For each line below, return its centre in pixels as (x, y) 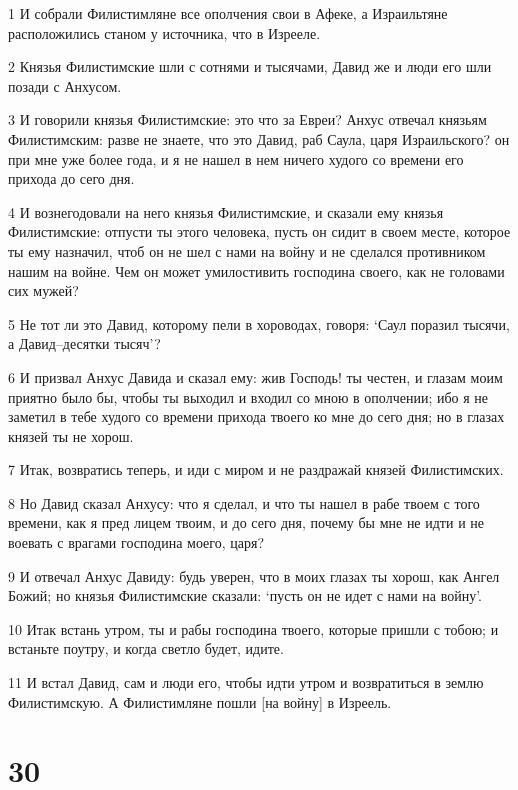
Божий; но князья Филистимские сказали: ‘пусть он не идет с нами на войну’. (245, 595)
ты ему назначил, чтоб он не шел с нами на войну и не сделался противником (247, 250)
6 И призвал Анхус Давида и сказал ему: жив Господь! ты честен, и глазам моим (255, 376)
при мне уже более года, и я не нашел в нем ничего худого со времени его (236, 158)
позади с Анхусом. (65, 85)
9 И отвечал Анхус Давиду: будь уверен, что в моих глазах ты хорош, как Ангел (254, 575)
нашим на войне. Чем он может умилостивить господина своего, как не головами (256, 270)
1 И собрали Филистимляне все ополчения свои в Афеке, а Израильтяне (228, 13)
